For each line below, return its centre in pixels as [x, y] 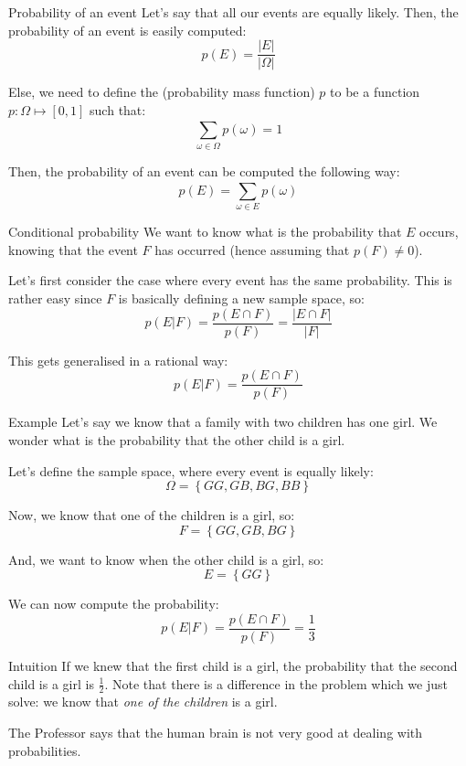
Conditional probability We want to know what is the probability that [205, 232]
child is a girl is [51, 683]
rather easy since [55, 298]
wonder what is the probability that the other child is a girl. [177, 439]
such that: [118, 109]
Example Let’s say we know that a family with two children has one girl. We [223, 422]
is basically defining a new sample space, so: [241, 298]
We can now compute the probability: [114, 604]
